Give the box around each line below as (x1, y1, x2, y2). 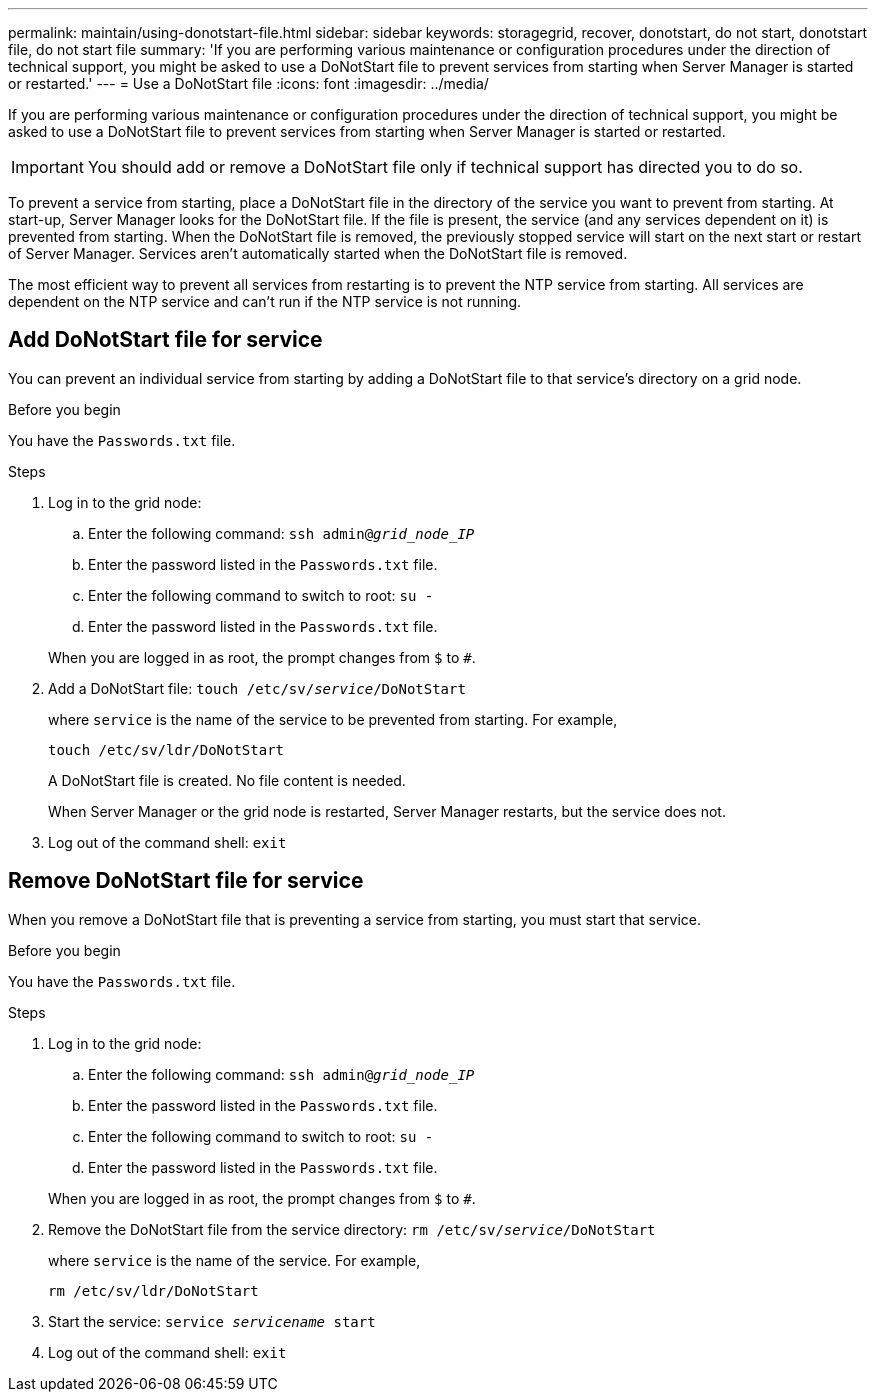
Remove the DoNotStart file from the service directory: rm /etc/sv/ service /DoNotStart (48, 1220, 656, 1238)
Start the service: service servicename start (48, 1312, 376, 1330)
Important (11, 157, 84, 177)
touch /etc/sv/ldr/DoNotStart (48, 741, 285, 758)
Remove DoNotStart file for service (8, 868, 364, 894)
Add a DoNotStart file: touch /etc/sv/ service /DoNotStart (48, 679, 466, 697)
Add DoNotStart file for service (8, 327, 323, 353)
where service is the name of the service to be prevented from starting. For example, (48, 710, 618, 728)
